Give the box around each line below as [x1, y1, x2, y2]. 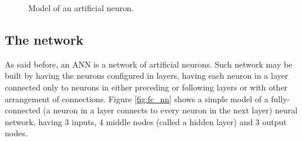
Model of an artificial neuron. [28, 2, 134, 14]
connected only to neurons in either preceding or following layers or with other [5, 80, 288, 93]
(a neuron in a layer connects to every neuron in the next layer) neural [43, 104, 298, 116]
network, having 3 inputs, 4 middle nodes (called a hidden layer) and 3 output [5, 115, 287, 127]
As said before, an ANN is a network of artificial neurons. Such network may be [5, 58, 293, 70]
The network [5, 30, 84, 48]
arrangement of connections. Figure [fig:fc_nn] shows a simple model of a [5, 92, 269, 105]
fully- [271, 92, 290, 105]
